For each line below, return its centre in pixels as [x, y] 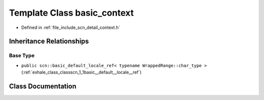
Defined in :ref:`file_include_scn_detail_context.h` [71, 27]
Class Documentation [43, 86]
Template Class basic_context [71, 13]
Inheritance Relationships [49, 41]
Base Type [22, 55]
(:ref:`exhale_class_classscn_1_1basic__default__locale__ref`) [81, 72]
